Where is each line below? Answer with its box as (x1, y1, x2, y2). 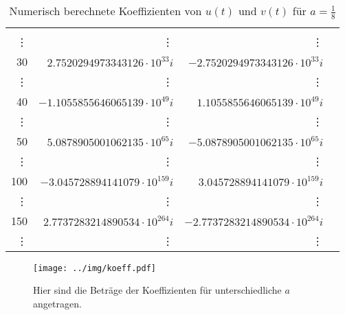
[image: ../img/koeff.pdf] (33, 263, 156, 273)
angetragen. (33, 296, 82, 310)
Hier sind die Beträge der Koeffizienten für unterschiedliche (33, 283, 282, 297)
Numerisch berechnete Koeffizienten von (9, 3, 202, 19)
